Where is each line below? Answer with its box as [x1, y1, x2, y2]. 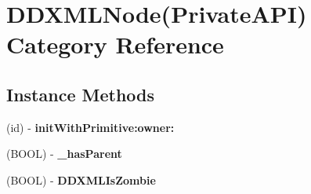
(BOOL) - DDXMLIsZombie [6, 171, 156, 188]
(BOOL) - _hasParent [6, 145, 122, 162]
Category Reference [6, 28, 224, 60]
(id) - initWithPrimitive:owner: [6, 119, 175, 135]
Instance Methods [6, 82, 154, 106]
